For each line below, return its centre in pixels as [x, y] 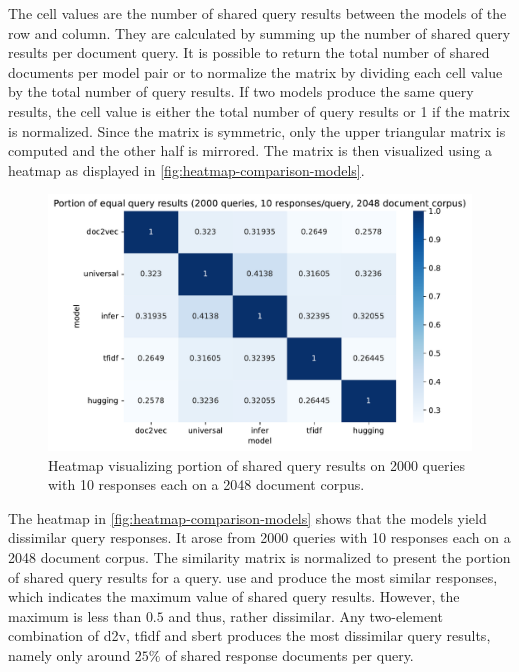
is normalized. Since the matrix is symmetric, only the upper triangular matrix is [257, 130]
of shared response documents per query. [289, 655]
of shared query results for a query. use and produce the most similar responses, [253, 576]
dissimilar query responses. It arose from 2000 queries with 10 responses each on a [259, 537]
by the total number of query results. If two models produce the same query [241, 91]
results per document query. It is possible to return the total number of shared [249, 52]
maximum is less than [75, 615]
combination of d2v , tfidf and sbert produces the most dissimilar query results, [249, 635]
